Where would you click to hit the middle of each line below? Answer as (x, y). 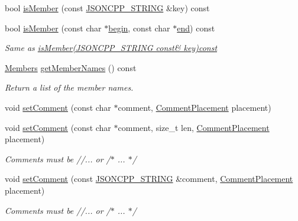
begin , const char (139, 28)
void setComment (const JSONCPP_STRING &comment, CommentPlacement (149, 179)
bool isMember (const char (53, 28)
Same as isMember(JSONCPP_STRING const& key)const (111, 48)
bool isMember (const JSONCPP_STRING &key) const (107, 8)
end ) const (196, 28)
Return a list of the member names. (69, 87)
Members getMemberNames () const (71, 67)
